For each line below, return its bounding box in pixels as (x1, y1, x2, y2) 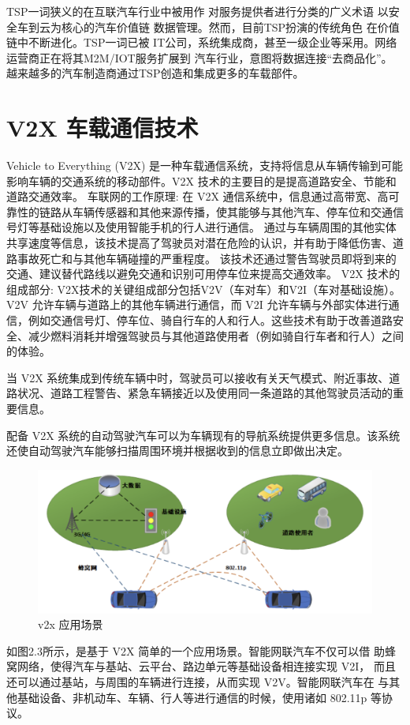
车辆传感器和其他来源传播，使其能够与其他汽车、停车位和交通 (72, 203, 393, 220)
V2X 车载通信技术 (6, 111, 199, 144)
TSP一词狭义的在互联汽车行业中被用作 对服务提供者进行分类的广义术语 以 (6, 3, 389, 19)
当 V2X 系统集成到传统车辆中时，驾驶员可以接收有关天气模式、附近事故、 (6, 369, 389, 385)
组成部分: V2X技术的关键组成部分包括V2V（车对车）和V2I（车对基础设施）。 (6, 280, 401, 297)
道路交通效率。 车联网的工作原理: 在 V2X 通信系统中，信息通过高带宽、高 (6, 188, 389, 205)
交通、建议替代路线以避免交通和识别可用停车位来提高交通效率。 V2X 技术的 (6, 265, 401, 282)
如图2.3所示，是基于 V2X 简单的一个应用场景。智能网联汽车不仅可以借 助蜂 (6, 642, 396, 659)
